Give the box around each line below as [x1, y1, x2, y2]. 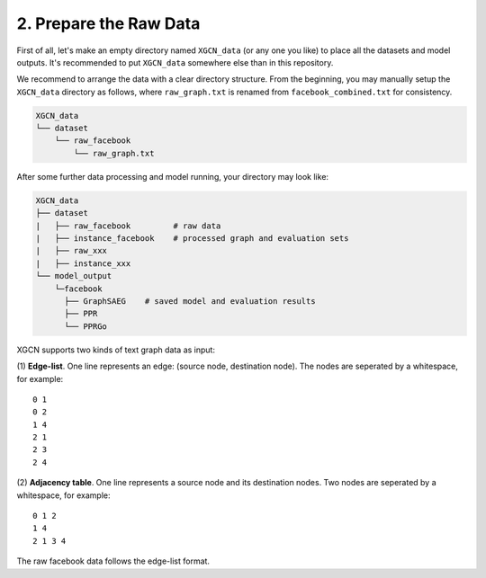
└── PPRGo [64, 321, 108, 332]
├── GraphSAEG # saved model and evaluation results [64, 296, 316, 306]
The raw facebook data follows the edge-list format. [16, 556, 211, 566]
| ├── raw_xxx [35, 245, 108, 256]
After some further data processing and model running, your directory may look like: [16, 171, 328, 182]
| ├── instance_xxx [35, 258, 131, 269]
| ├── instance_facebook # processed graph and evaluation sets [35, 234, 349, 244]
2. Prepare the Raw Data [16, 13, 201, 33]
